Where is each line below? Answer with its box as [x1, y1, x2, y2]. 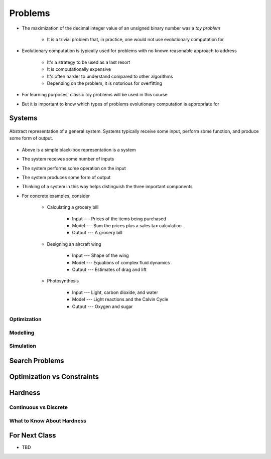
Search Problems [9, 357, 64, 365]
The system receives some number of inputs [22, 156, 114, 162]
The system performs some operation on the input [22, 165, 126, 171]
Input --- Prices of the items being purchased [72, 216, 167, 222]
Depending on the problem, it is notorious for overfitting [47, 80, 163, 86]
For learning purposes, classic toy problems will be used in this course [22, 92, 168, 98]
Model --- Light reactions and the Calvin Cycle [72, 296, 169, 302]
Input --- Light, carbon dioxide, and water [72, 289, 158, 295]
